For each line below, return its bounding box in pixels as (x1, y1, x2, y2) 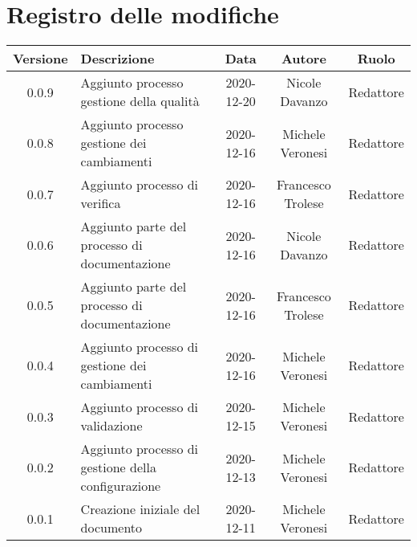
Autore (281, 49, 326, 68)
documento (80, 518, 143, 537)
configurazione (80, 476, 161, 496)
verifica (80, 194, 121, 213)
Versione (13, 49, 68, 68)
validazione (80, 416, 143, 435)
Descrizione (80, 49, 155, 68)
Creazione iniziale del (80, 500, 200, 519)
